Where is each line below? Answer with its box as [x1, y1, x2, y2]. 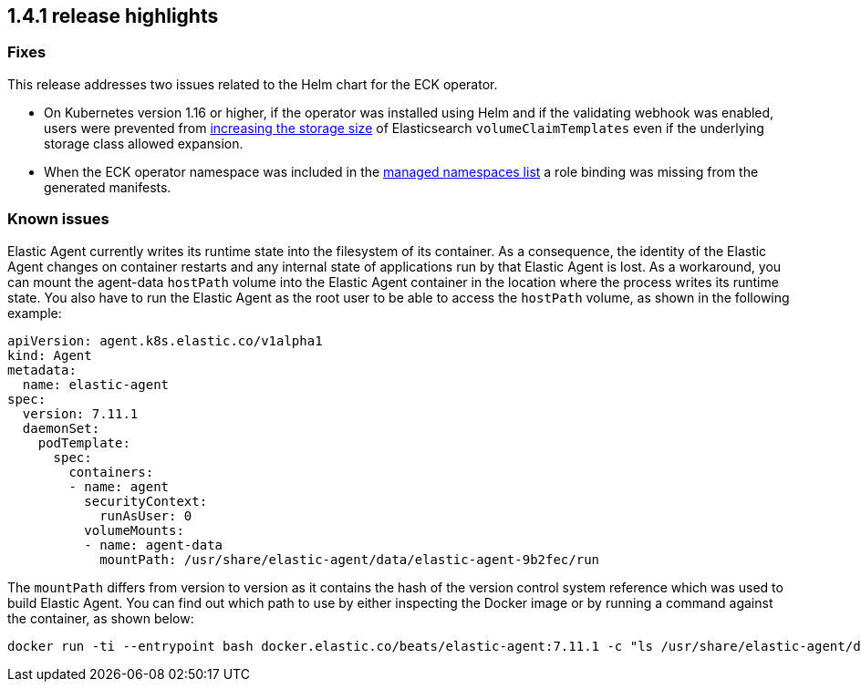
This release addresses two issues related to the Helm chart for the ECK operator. [7, 76, 498, 92]
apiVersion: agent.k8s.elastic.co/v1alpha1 [7, 333, 323, 348]
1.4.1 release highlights [7, 5, 219, 27]
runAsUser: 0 [99, 508, 192, 523]
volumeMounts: [84, 522, 184, 538]
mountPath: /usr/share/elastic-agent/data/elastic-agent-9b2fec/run [99, 551, 600, 567]
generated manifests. [44, 179, 171, 195]
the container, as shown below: [7, 610, 194, 626]
